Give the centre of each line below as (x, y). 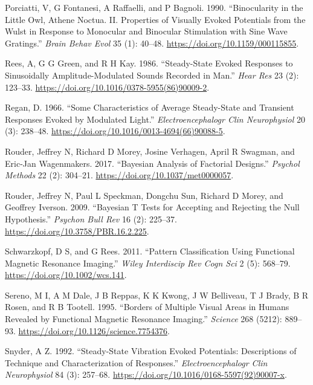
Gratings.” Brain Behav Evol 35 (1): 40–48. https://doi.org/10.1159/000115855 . (152, 43)
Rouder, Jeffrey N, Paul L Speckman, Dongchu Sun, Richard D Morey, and (144, 195)
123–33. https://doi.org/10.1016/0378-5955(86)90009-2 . (107, 87)
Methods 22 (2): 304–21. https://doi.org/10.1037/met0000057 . (119, 175)
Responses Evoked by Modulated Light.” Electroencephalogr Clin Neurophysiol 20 (155, 119)
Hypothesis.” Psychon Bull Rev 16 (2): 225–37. (91, 218)
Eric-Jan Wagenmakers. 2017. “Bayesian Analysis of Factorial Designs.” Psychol (152, 163)
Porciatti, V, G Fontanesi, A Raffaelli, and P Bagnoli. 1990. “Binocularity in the (154, 7)
